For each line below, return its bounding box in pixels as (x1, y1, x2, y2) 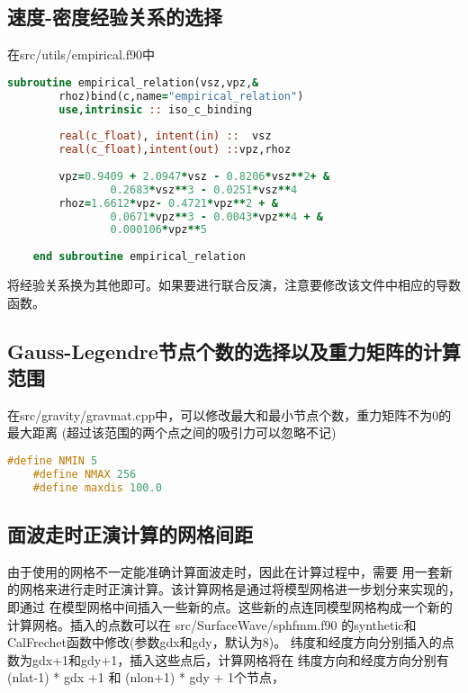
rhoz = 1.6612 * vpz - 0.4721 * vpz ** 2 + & (58, 196, 278, 210)
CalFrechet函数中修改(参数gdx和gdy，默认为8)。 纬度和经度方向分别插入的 (7, 633, 442, 652)
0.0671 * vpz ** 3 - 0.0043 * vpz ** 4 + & (110, 210, 323, 223)
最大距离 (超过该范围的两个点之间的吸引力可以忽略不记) (7, 423, 337, 442)
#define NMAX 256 (32, 467, 137, 481)
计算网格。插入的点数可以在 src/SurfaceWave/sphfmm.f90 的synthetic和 (7, 615, 417, 634)
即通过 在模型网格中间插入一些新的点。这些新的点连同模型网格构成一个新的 (7, 598, 453, 616)
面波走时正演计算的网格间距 (7, 520, 253, 548)
